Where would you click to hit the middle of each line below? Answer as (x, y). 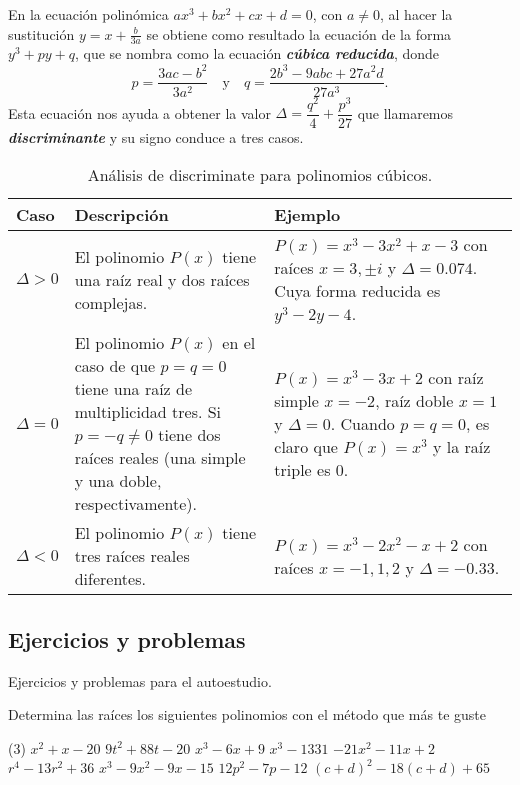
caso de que (115, 366)
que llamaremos (405, 112)
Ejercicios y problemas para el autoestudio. (140, 680)
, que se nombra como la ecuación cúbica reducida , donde (257, 53)
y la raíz (461, 446)
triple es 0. (311, 469)
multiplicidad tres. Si (148, 412)
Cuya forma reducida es (357, 291)
